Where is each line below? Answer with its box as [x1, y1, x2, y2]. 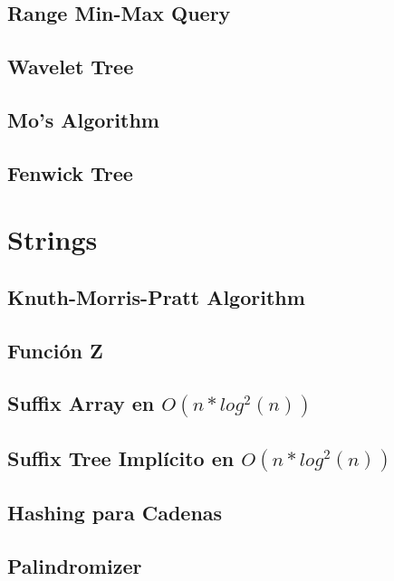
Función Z [7, 336, 103, 364]
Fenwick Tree [7, 158, 133, 186]
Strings [7, 221, 98, 258]
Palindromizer [7, 551, 142, 579]
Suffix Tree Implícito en [7, 443, 235, 471]
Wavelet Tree [7, 52, 134, 81]
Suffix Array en [7, 389, 155, 417]
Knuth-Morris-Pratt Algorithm [7, 282, 305, 310]
